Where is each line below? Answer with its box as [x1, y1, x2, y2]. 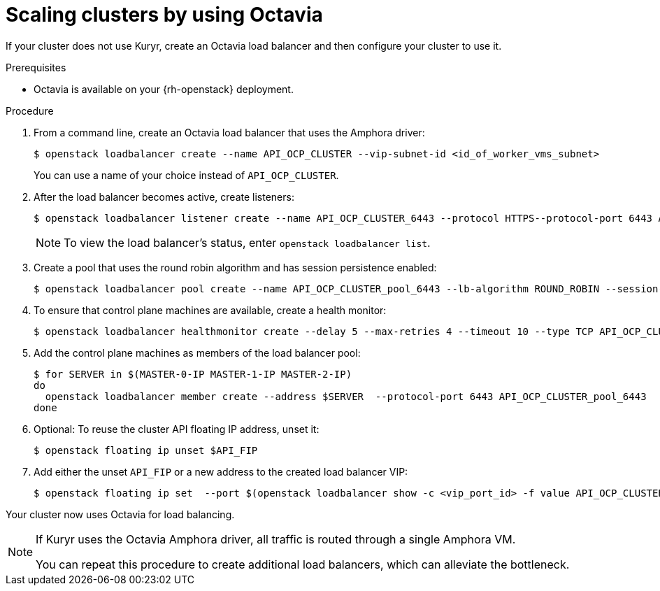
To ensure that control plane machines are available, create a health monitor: [34, 304, 387, 316]
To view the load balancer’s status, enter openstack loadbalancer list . [64, 235, 431, 250]
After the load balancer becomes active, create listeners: [34, 190, 294, 203]
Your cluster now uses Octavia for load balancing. [6, 508, 235, 520]
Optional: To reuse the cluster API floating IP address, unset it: [34, 422, 320, 435]
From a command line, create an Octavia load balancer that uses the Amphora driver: [34, 126, 425, 138]
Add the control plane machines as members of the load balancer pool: [34, 346, 361, 359]
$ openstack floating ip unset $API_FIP [34, 444, 258, 456]
